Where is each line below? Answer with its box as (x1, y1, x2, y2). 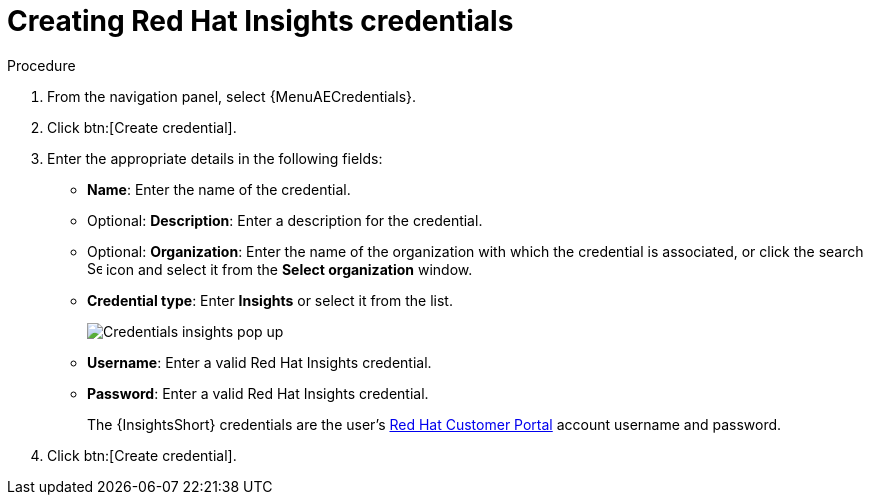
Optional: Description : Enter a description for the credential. (87, 211, 483, 229)
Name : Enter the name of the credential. (87, 180, 351, 198)
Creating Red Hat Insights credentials (7, 4, 514, 38)
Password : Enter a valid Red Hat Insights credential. (87, 384, 429, 402)
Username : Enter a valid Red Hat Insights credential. (87, 353, 432, 371)
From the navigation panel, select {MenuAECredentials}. (47, 87, 417, 105)
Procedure (7, 56, 76, 74)
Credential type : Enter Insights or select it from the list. (87, 291, 453, 309)
